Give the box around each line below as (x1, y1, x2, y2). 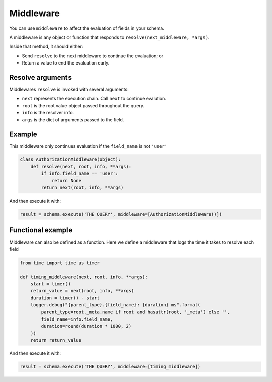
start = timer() (30, 281, 71, 287)
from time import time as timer (20, 260, 100, 266)
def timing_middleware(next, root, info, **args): (20, 274, 148, 280)
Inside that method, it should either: (9, 43, 83, 50)
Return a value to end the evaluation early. (22, 60, 110, 66)
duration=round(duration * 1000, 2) (41, 323, 132, 329)
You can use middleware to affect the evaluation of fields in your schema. (9, 25, 165, 31)
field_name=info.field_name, (41, 316, 113, 322)
